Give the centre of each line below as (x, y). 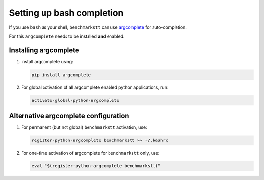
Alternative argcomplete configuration (69, 116)
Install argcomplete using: (47, 61)
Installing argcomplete (44, 50)
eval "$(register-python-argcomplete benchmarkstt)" (96, 166)
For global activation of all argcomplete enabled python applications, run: (95, 87)
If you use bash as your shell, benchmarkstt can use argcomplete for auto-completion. (98, 27)
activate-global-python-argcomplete (76, 100)
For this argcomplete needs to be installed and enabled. (67, 36)
